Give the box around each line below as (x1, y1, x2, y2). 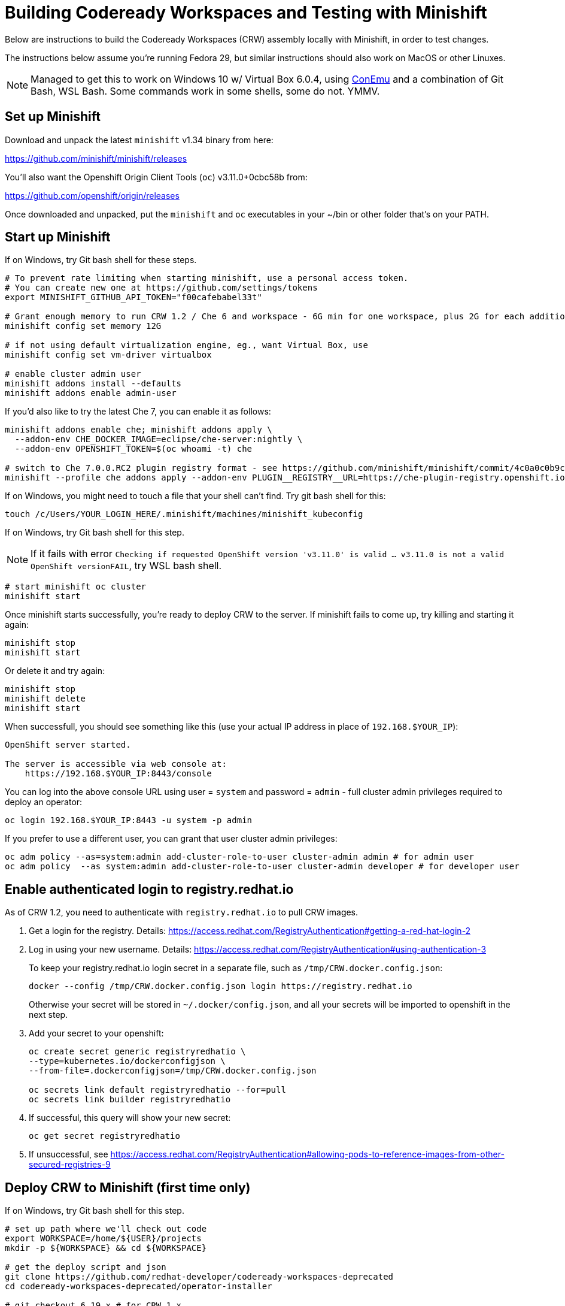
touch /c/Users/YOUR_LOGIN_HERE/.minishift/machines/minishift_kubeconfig (5, 509, 363, 519)
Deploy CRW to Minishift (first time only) (5, 1180, 251, 1195)
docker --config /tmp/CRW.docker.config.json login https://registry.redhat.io (29, 981, 412, 991)
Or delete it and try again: (5, 666, 105, 676)
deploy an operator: (5, 797, 83, 808)
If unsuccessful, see (29, 1149, 108, 1160)
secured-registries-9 (29, 1159, 111, 1170)
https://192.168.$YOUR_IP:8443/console (25, 769, 212, 779)
